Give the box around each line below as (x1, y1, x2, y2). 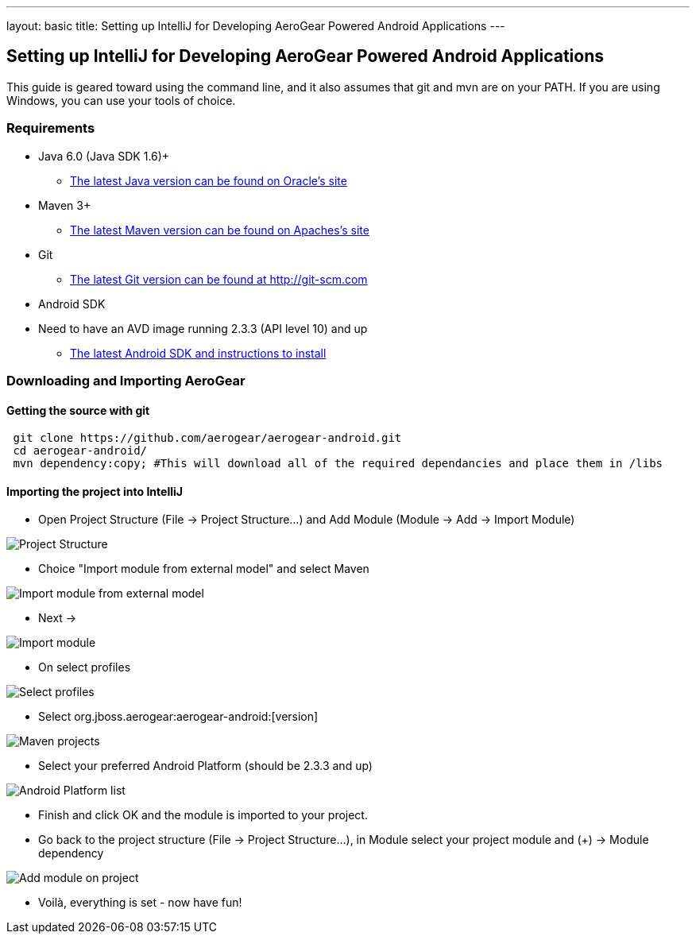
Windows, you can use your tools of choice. (6, 93, 236, 107)
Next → (38, 611, 77, 625)
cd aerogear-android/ (13, 444, 148, 458)
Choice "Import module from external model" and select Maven (38, 562, 369, 576)
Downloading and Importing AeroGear (6, 372, 246, 389)
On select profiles (38, 660, 131, 675)
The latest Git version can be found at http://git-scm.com (70, 272, 368, 286)
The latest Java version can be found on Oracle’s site (70, 173, 347, 188)
